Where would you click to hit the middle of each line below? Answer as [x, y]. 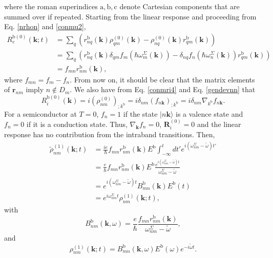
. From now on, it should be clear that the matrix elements [162, 79]
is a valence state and [209, 113]
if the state [140, 113]
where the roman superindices [51, 6]
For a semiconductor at [40, 113]
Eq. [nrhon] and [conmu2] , [45, 26]
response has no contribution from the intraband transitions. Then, [110, 134]
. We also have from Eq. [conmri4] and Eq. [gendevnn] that [163, 89]
